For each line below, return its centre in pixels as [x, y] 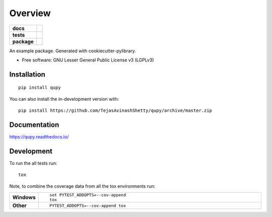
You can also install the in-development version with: [64, 99]
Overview [30, 13]
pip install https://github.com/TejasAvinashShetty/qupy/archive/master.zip [115, 111]
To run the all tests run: [33, 163]
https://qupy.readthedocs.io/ [39, 137]
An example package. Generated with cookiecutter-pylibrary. [73, 51]
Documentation [34, 125]
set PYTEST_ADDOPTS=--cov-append [88, 195]
